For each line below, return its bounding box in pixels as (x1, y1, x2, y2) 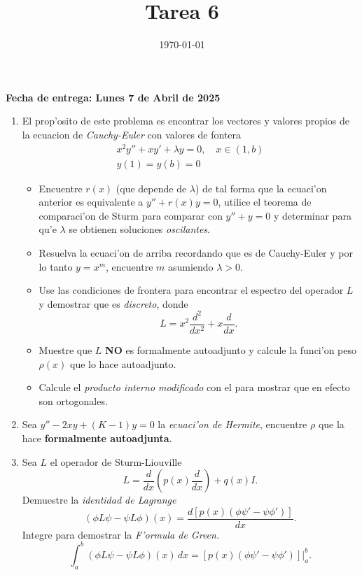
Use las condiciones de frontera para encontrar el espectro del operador (39, 283, 344, 297)
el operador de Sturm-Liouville (50, 454, 182, 469)
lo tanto (39, 259, 73, 274)
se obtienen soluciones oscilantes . (69, 222, 210, 236)
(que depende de (116, 180, 187, 195)
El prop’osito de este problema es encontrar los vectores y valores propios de (22, 113, 350, 128)
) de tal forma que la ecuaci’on (195, 180, 327, 195)
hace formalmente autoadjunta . (22, 430, 172, 445)
